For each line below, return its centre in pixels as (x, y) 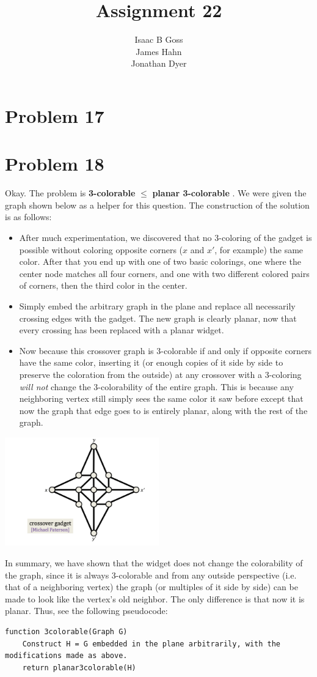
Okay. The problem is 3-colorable (70, 193)
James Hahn (159, 51)
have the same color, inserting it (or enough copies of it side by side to (151, 362)
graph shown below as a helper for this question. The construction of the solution (157, 205)
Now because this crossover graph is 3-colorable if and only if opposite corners (166, 350)
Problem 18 (55, 164)
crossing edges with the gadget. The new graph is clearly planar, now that (158, 318)
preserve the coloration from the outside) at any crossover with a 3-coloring (160, 374)
